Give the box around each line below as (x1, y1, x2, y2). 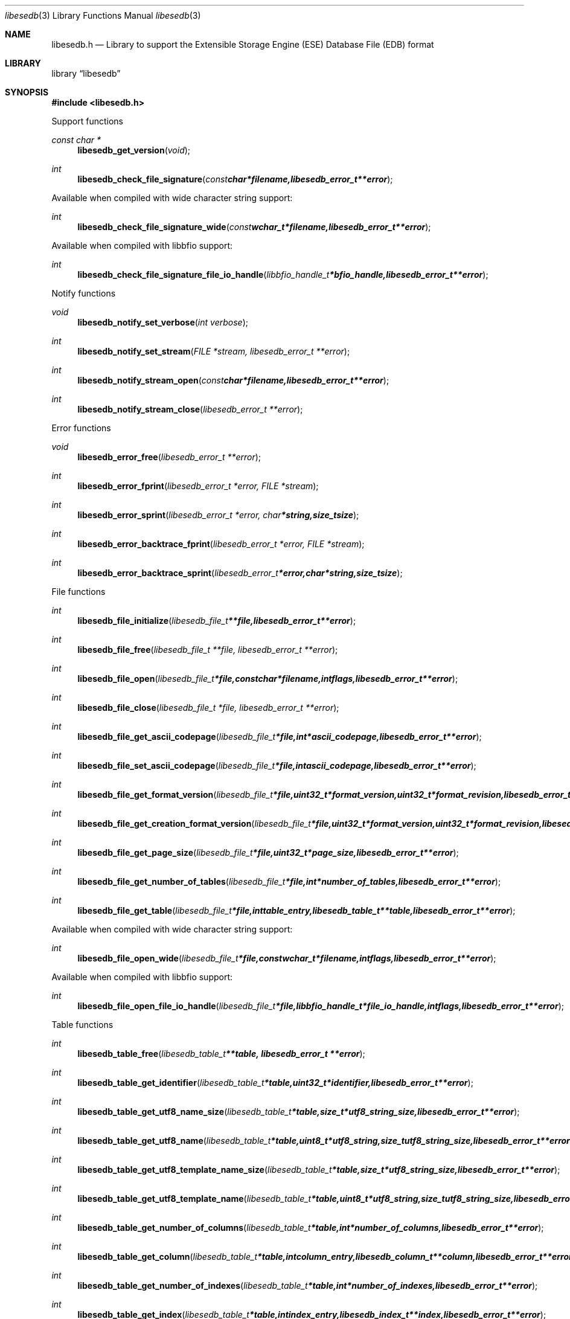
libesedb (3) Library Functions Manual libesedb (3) (5, 10, 201, 21)
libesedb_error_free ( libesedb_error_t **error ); (77, 452, 261, 462)
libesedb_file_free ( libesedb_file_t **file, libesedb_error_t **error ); (77, 644, 338, 655)
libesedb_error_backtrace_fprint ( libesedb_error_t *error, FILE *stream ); (77, 539, 365, 549)
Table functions (51, 1019, 114, 1030)
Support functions (51, 116, 123, 126)
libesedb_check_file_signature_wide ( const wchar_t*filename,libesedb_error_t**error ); (77, 222, 431, 232)
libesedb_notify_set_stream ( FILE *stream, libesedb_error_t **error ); (77, 346, 350, 356)
